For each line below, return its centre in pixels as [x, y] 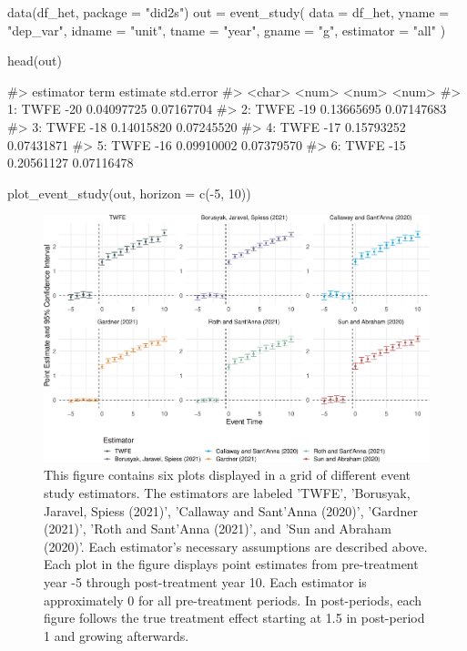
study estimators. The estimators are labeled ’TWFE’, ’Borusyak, [227, 493]
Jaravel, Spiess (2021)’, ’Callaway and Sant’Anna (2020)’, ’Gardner [231, 510]
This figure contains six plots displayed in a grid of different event [228, 475]
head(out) [35, 61]
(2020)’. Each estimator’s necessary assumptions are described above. [236, 546]
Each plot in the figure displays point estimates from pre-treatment [231, 564]
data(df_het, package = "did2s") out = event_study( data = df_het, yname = [228, 12]
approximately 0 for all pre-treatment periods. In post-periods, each [233, 600]
